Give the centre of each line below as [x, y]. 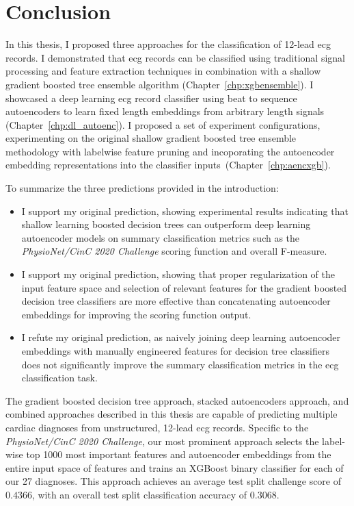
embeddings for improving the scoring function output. [136, 314]
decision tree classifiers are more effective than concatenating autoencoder [176, 301]
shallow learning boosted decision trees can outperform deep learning [166, 224]
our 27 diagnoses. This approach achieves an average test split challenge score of [174, 481]
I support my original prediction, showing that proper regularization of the [178, 274]
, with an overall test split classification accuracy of [139, 494]
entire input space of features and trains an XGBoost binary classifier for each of [175, 467]
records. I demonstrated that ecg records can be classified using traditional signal [175, 57]
